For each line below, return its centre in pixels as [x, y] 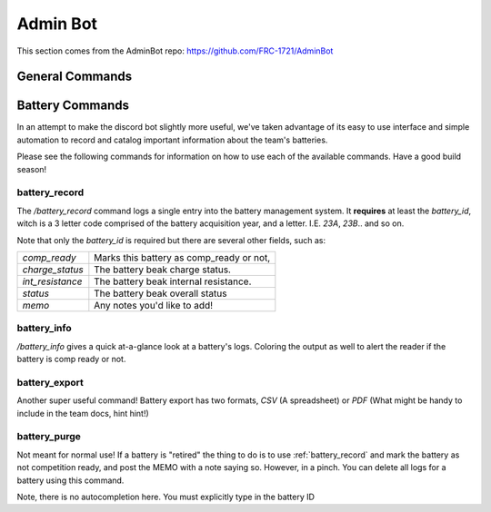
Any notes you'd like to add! [154, 305]
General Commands [74, 77]
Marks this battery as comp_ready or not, [182, 257]
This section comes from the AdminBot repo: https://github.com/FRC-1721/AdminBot [175, 51]
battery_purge [49, 437]
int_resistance [52, 281]
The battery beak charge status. [163, 270]
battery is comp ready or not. [71, 359]
